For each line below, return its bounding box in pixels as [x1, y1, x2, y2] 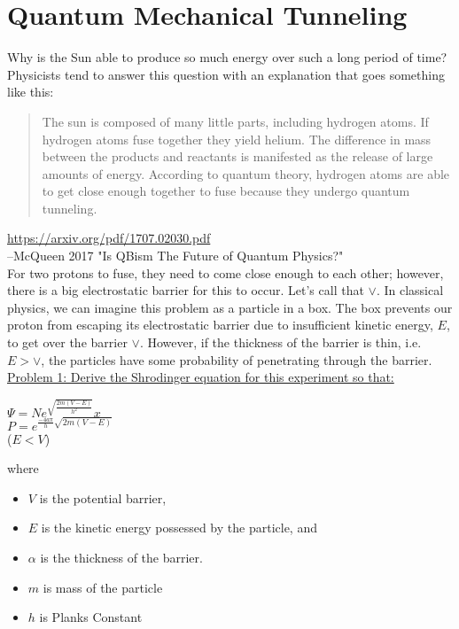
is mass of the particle [43, 578, 163, 596]
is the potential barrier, [39, 488, 167, 507]
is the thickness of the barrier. [40, 547, 203, 566]
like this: [7, 82, 54, 101]
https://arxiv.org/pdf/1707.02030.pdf [7, 229, 211, 247]
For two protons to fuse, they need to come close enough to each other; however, [7, 263, 444, 282]
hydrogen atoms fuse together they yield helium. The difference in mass [42, 129, 432, 148]
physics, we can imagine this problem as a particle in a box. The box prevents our [7, 298, 453, 316]
